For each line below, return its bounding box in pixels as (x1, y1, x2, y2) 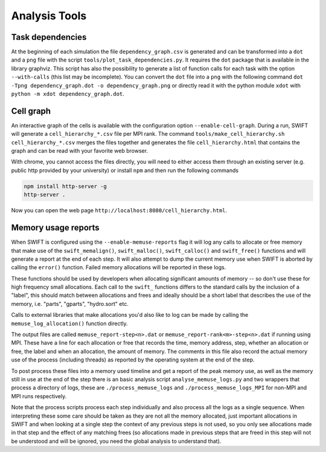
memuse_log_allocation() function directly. (11, 320, 128, 327)
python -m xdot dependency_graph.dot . (11, 91, 125, 98)
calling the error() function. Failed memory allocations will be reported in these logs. (11, 264, 226, 271)
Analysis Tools (11, 9, 87, 22)
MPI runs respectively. (11, 392, 67, 399)
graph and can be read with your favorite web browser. (11, 147, 148, 154)
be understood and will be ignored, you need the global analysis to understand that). (11, 438, 222, 445)
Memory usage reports (11, 223, 100, 233)
